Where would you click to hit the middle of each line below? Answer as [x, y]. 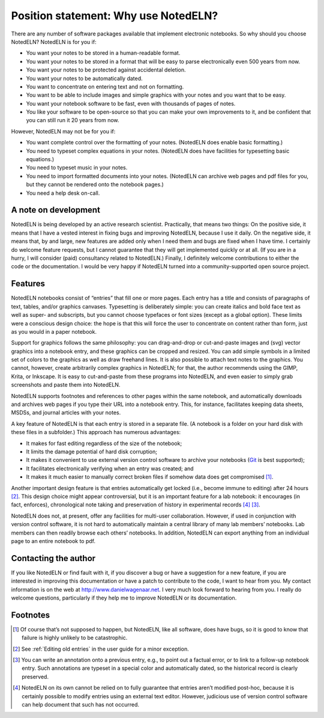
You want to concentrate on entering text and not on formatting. [105, 87]
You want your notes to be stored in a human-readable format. [103, 53]
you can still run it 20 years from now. [73, 120]
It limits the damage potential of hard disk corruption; [91, 452]
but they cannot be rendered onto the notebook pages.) [95, 185]
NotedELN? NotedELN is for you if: [54, 41]
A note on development [55, 210]
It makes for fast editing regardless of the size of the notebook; [104, 443]
